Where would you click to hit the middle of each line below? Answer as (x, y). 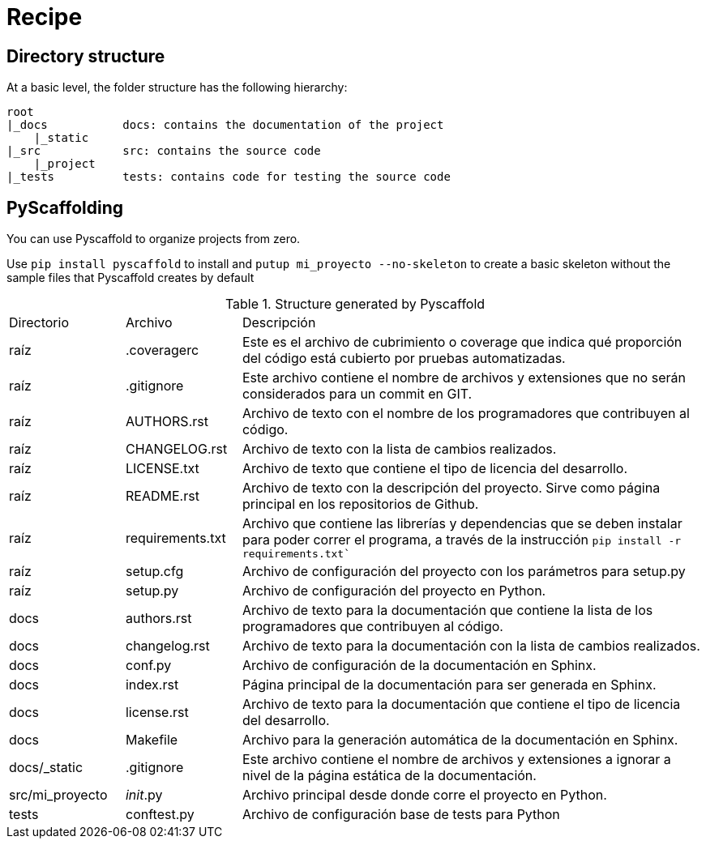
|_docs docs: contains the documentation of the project (225, 125)
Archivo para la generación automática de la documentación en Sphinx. (460, 740)
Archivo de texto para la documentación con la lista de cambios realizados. (471, 646)
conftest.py (160, 815)
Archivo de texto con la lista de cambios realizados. (399, 449)
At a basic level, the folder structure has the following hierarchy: (177, 87)
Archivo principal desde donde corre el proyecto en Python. (424, 795)
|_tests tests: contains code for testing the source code (229, 177)
